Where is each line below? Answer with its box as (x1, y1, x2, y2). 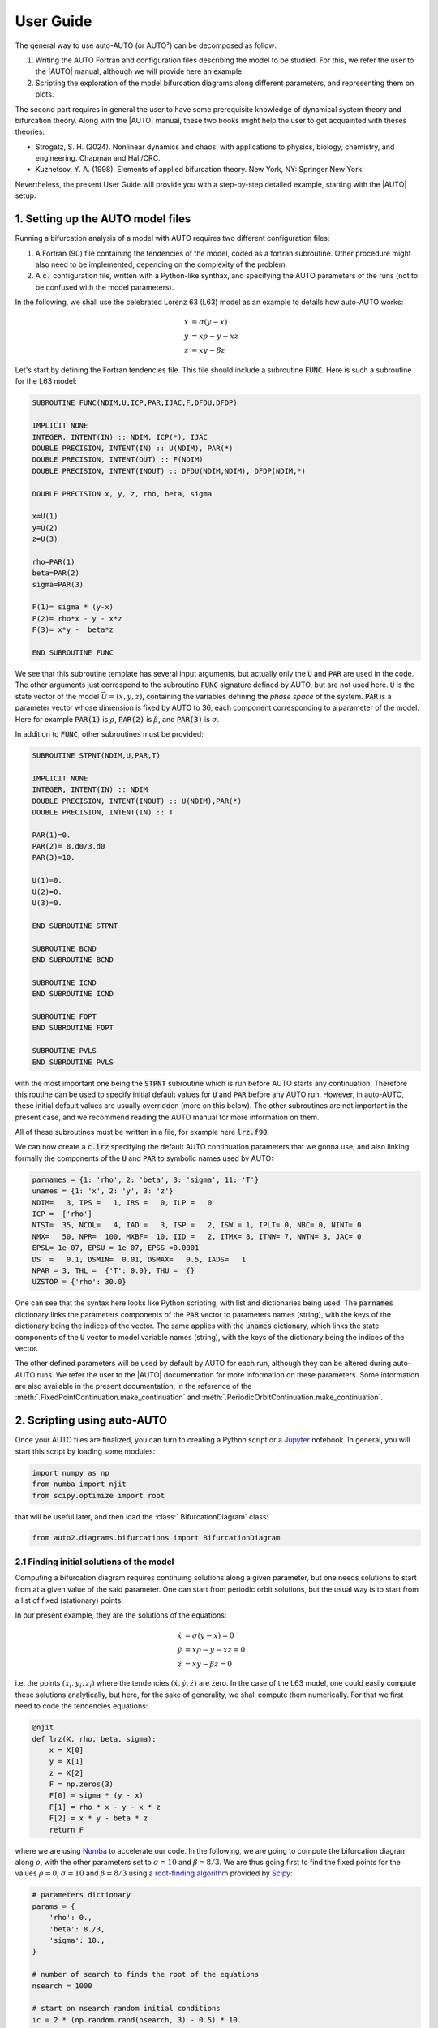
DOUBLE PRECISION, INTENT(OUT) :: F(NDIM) (32, 455, 204, 464)
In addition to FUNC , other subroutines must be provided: (15, 728, 204, 738)
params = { (32, 1901, 75, 1910)
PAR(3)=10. (32, 853, 75, 862)
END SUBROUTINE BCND (32, 956, 114, 965)
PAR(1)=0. (32, 830, 71, 840)
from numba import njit (32, 1480, 127, 1489)
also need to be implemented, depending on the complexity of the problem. (35, 260, 288, 269)
